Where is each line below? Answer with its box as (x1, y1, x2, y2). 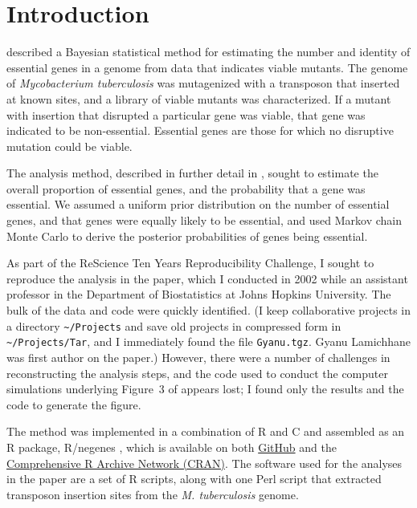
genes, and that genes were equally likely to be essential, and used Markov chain (6, 212, 402, 229)
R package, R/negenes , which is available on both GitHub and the (6, 438, 337, 455)
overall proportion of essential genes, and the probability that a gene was (6, 180, 366, 197)
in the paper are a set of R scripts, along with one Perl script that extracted (6, 470, 382, 487)
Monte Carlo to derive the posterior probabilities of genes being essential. (6, 227, 368, 244)
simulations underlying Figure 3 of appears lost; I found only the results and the (6, 380, 404, 397)
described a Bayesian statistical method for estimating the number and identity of (6, 43, 411, 60)
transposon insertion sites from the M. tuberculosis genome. (6, 486, 299, 502)
